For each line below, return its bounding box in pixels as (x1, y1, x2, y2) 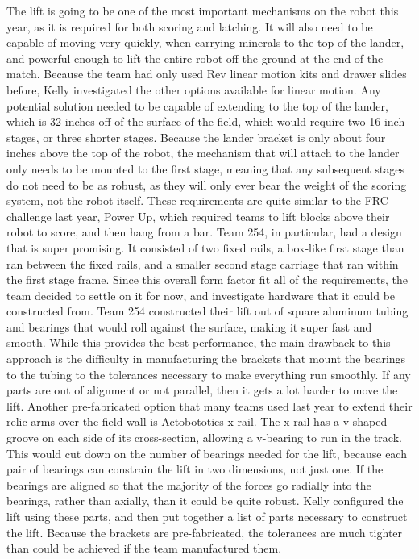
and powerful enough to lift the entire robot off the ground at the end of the (6, 49, 384, 66)
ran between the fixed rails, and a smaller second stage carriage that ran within (6, 255, 399, 272)
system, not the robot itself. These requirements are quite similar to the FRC (6, 192, 388, 209)
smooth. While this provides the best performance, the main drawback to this (6, 334, 391, 351)
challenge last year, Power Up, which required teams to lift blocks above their (6, 207, 390, 224)
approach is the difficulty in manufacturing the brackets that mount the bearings (6, 350, 406, 367)
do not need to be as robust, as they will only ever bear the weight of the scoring (6, 176, 407, 193)
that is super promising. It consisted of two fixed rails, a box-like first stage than (6, 239, 404, 256)
